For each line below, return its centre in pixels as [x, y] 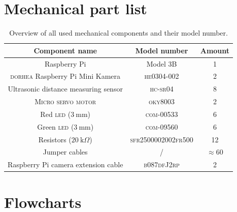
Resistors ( [55, 139]
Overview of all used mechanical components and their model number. [118, 33]
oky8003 [162, 101]
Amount [215, 50]
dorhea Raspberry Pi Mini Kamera [65, 76]
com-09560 [162, 126]
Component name [65, 50]
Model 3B [162, 63]
